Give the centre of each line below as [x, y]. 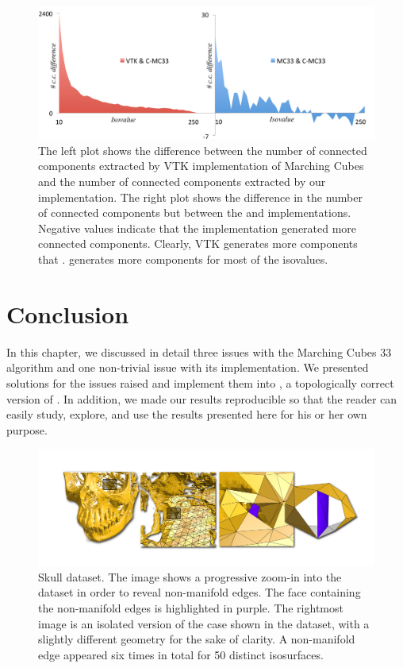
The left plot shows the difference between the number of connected [203, 150]
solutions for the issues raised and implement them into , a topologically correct [200, 382]
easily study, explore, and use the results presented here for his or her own [187, 414]
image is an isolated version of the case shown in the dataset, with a [204, 623]
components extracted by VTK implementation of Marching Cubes [201, 166]
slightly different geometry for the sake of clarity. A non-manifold [197, 639]
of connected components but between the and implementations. [195, 212]
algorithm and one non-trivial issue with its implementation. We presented [188, 367]
